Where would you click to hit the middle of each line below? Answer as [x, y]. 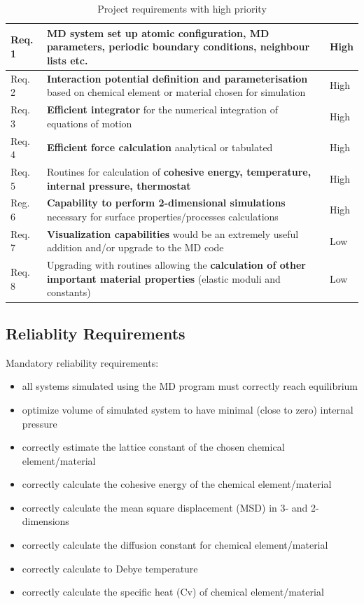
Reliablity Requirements [96, 333]
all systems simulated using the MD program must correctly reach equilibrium [190, 386]
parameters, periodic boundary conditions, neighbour [178, 47]
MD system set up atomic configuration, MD [158, 33]
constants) [69, 292]
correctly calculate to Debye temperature [110, 568]
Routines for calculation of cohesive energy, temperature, [179, 171]
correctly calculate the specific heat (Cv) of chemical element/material [173, 592]
